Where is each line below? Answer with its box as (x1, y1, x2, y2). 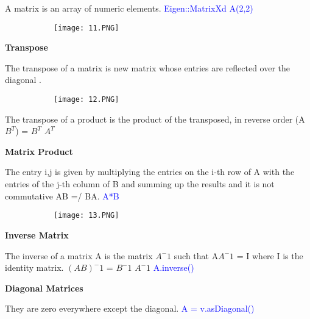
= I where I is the (236, 249, 303, 262)
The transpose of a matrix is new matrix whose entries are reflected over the (5, 61, 291, 74)
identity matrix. (5, 261, 64, 274)
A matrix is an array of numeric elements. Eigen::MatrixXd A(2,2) (5, 2, 253, 14)
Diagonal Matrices (5, 281, 83, 294)
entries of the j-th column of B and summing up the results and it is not (5, 177, 275, 190)
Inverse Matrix (5, 228, 69, 241)
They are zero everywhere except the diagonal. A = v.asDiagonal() (5, 302, 255, 315)
